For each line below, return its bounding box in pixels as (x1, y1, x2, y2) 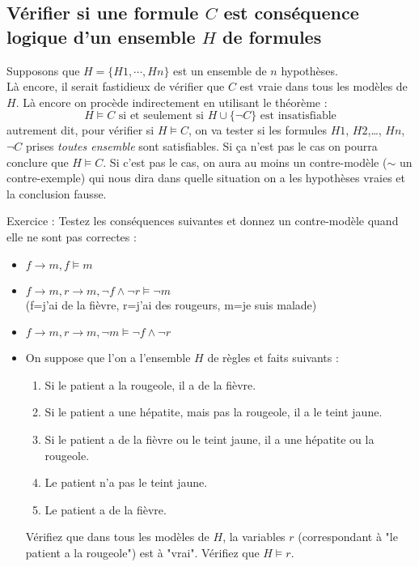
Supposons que (6, 62, 80, 79)
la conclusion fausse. (6, 185, 107, 202)
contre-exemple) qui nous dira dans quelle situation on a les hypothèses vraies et (6, 169, 405, 186)
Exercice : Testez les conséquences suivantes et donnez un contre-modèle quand (6, 212, 399, 229)
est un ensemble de (173, 62, 267, 79)
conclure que (6, 153, 69, 170)
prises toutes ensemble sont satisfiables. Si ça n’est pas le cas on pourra (26, 137, 378, 154)
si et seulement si (118, 110, 204, 122)
